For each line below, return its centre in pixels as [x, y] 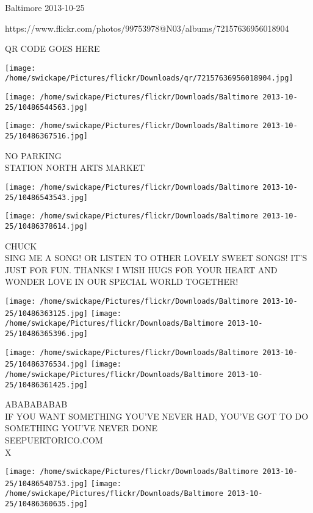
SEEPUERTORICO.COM [54, 439]
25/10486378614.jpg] [47, 226]
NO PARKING [33, 155]
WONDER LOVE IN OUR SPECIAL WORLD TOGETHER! [122, 282]
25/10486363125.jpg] [47, 313]
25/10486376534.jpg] [47, 364]
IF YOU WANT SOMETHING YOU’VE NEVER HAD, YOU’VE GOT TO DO [157, 416]
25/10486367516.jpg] [47, 136]
